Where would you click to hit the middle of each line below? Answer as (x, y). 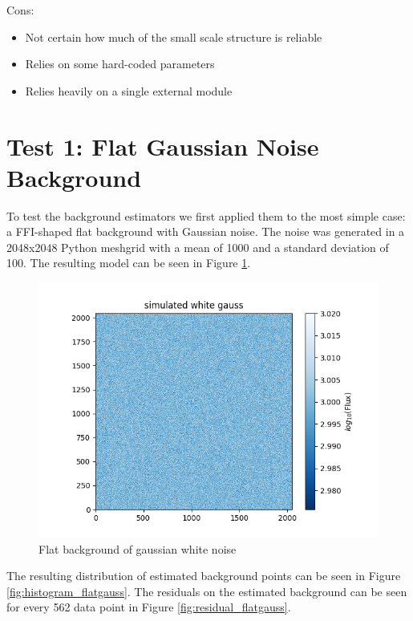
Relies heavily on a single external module (129, 90)
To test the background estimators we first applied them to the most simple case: (206, 215)
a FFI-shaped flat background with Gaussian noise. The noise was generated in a (206, 231)
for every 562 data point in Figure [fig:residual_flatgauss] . (149, 607)
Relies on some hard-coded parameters (120, 64)
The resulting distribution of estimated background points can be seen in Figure (204, 576)
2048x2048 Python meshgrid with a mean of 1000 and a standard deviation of (198, 247)
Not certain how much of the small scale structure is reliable (174, 37)
